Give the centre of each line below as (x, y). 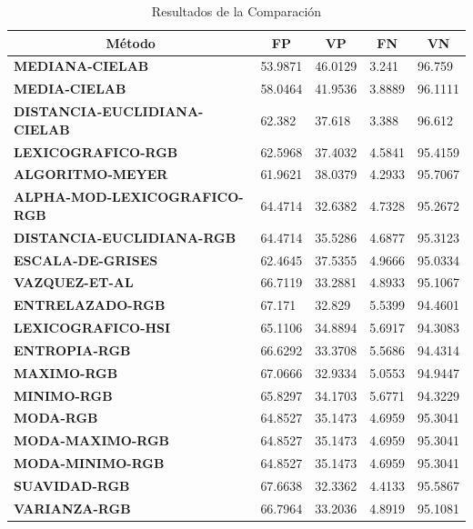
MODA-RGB (56, 418)
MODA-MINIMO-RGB (89, 463)
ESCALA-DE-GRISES (86, 260)
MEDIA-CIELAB (70, 89)
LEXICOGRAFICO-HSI (92, 328)
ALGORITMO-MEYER (91, 174)
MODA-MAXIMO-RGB (92, 440)
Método (131, 42)
